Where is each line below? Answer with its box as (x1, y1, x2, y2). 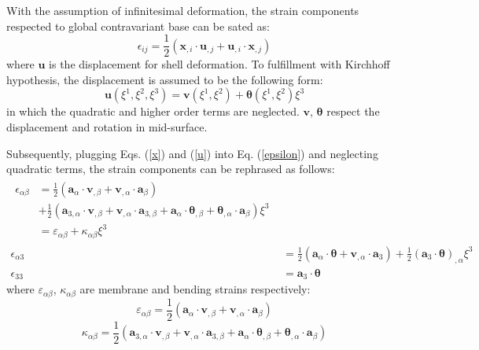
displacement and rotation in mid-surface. (6, 119, 208, 135)
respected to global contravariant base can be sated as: (6, 17, 270, 34)
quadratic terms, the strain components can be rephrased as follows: (6, 160, 335, 177)
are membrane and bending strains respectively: (79, 281, 311, 297)
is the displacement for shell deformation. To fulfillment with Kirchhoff (49, 56, 390, 72)
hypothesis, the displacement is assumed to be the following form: (6, 71, 323, 87)
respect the (326, 103, 380, 120)
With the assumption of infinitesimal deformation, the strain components (6, 2, 359, 18)
